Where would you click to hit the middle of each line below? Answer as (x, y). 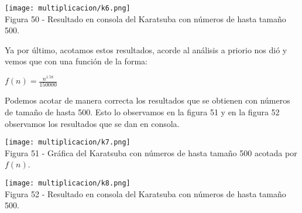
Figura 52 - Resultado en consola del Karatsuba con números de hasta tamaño (145, 193)
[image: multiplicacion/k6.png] (68, 8)
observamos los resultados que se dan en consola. (92, 123)
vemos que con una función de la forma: (76, 61)
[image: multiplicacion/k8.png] (68, 183)
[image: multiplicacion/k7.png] (68, 142)
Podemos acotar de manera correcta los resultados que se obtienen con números (147, 100)
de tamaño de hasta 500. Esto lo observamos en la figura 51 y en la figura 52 (142, 112)
